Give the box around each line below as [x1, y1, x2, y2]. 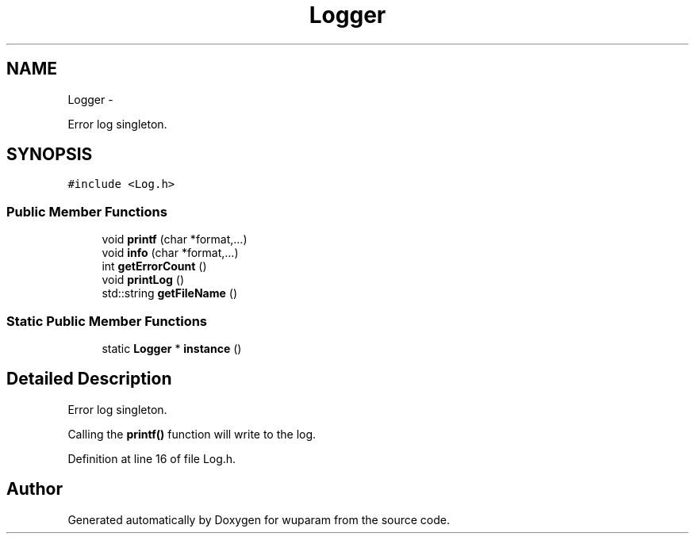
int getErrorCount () [102, 259, 207, 274]
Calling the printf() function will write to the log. [67, 427, 317, 441]
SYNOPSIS [6, 144, 93, 165]
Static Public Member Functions [6, 312, 208, 329]
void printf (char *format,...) [102, 232, 248, 247]
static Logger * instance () [102, 341, 242, 355]
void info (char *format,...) [102, 246, 239, 260]
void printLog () [102, 273, 185, 287]
